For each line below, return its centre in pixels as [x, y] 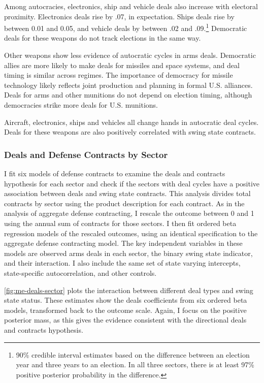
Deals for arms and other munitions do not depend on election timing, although [128, 95]
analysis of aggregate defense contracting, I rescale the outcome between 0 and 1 [129, 213]
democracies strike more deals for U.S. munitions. [81, 105]
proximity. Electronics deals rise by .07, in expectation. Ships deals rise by [119, 16]
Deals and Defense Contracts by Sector [86, 154]
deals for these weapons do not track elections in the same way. [103, 38]
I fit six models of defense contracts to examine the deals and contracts [115, 173]
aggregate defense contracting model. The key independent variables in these [123, 243]
